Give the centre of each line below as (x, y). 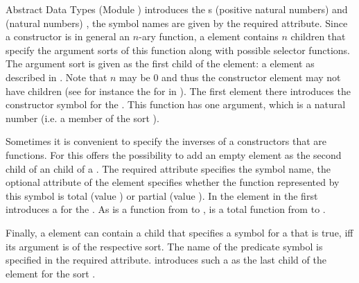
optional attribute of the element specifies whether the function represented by (173, 182)
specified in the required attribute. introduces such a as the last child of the (166, 260)
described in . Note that (56, 77)
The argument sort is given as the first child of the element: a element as (160, 63)
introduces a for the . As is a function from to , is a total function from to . (166, 209)
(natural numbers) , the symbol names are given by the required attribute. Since (177, 23)
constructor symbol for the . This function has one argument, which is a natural (176, 104)
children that (318, 36)
